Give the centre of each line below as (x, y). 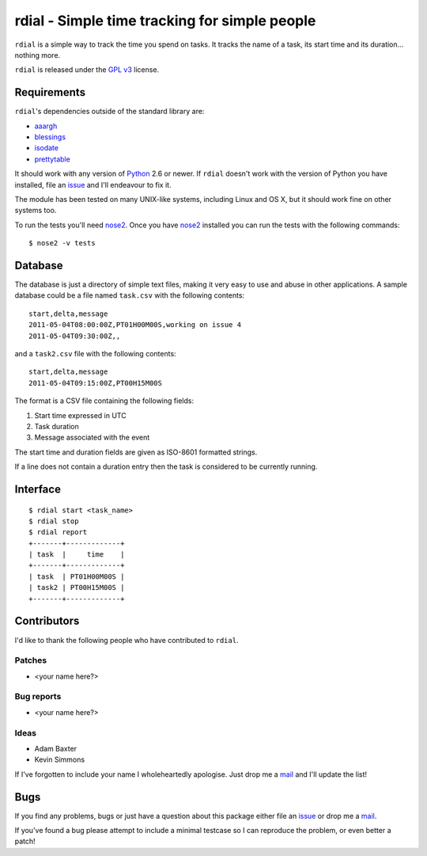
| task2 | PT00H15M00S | (77, 588)
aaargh (46, 126)
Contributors (47, 621)
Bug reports (38, 697)
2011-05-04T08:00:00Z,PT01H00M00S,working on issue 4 (135, 325)
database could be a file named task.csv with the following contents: (130, 295)
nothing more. (38, 55)
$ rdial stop (54, 521)
